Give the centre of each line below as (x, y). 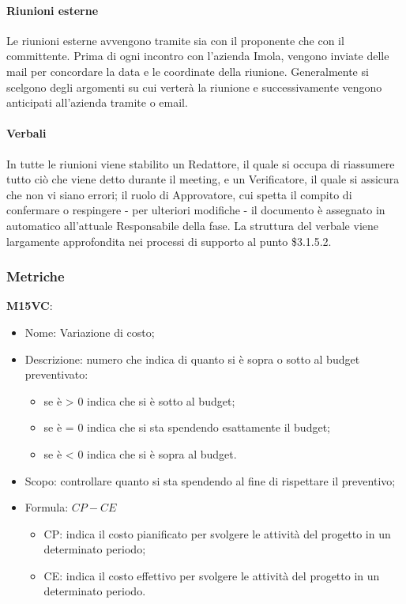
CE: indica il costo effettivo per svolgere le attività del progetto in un (212, 575)
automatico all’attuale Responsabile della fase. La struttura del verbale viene (192, 225)
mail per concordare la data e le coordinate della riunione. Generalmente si (188, 71)
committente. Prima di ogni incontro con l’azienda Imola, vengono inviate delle (198, 56)
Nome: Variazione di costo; (90, 332)
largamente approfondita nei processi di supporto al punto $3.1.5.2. (169, 241)
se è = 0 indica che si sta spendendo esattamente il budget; (187, 427)
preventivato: (56, 374)
